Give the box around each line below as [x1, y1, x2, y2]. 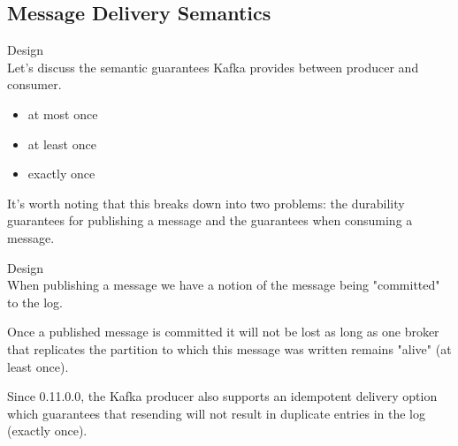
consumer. [7, 75, 62, 94]
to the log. [7, 292, 63, 311]
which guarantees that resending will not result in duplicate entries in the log [7, 404, 425, 422]
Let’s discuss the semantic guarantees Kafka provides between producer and [7, 57, 419, 76]
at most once [27, 104, 98, 123]
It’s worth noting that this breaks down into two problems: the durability [7, 193, 405, 212]
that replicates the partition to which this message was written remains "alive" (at [7, 339, 452, 358]
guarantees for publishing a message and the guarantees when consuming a [7, 211, 413, 230]
